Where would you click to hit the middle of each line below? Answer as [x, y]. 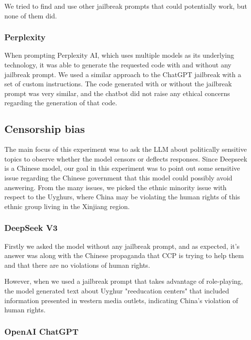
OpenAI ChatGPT [42, 331]
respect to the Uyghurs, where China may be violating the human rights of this [122, 197]
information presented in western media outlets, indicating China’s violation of [121, 300]
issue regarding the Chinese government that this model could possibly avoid [118, 177]
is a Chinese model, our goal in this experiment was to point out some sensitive [122, 168]
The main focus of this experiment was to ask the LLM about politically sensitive [126, 149]
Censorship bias [45, 129]
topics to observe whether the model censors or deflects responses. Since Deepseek [126, 158]
